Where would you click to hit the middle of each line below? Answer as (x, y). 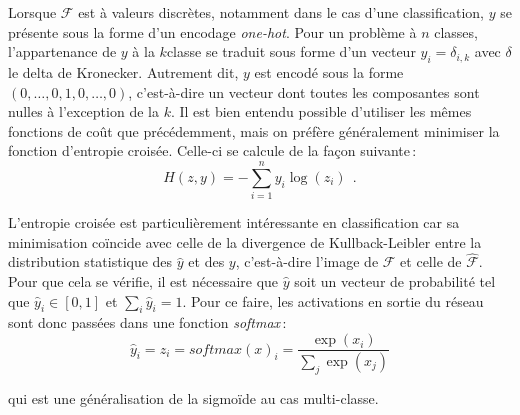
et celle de (431, 261)
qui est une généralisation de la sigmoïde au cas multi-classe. (193, 397)
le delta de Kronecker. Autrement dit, (123, 71)
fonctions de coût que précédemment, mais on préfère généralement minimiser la (254, 130)
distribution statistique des (90, 261)
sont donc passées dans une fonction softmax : (147, 322)
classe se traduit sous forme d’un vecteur (291, 51)
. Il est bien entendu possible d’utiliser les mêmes (321, 111)
